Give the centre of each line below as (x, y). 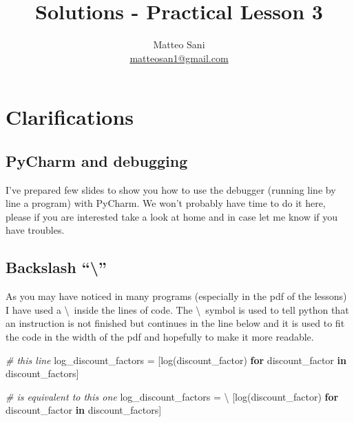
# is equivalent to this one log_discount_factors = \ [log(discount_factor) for (172, 396)
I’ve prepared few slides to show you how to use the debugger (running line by (171, 189)
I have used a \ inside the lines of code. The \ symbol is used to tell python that (177, 309)
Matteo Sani (179, 44)
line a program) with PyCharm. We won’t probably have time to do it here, (166, 203)
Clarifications (70, 117)
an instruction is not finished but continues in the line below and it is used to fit (175, 323)
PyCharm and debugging (97, 160)
